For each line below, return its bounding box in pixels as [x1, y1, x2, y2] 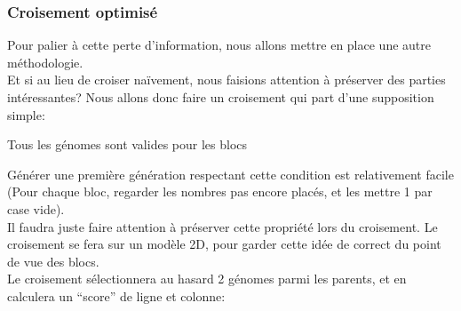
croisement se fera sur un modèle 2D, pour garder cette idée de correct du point [7, 235, 441, 253]
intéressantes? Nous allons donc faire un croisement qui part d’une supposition [7, 88, 434, 106]
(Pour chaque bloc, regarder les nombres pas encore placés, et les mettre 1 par [7, 182, 433, 201]
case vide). [7, 199, 65, 218]
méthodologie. [7, 52, 83, 71]
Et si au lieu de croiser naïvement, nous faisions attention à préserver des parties [7, 70, 446, 89]
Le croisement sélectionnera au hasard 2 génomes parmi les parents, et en [7, 269, 407, 288]
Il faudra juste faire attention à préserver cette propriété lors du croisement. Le [7, 217, 438, 235]
